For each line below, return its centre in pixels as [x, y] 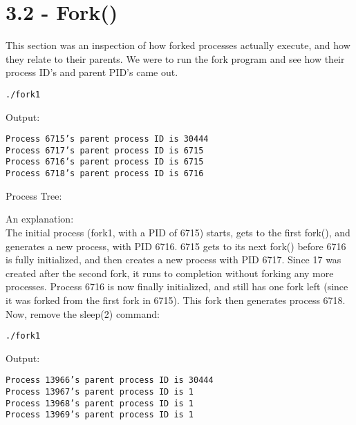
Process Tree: [34, 195]
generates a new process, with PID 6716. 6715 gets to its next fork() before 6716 [176, 246]
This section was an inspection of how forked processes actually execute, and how [178, 45]
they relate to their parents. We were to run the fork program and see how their [175, 58]
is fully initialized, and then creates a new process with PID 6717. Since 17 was [174, 259]
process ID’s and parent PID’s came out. [92, 72]
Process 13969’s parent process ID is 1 [100, 415]
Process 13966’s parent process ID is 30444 [110, 380]
